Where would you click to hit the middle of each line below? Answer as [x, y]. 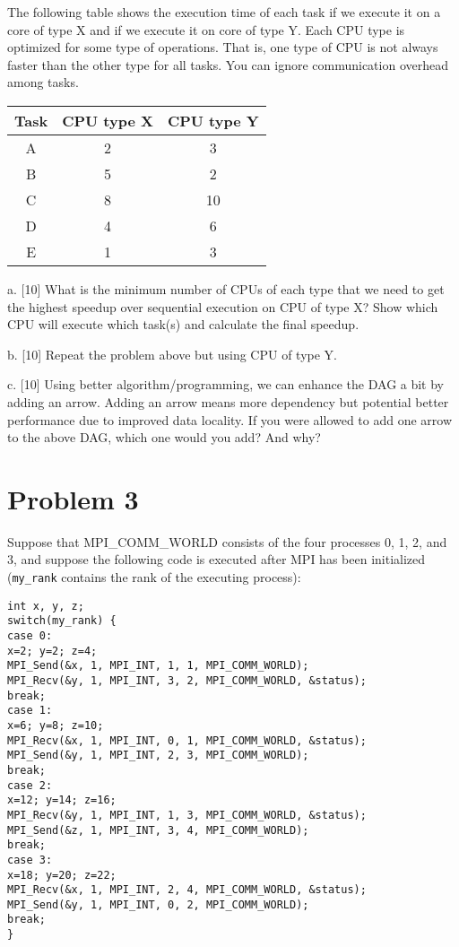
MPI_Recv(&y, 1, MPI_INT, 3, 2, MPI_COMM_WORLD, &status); [187, 680]
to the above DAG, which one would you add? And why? [164, 437]
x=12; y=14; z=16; [62, 800]
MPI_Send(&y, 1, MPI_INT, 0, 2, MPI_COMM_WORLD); [158, 904]
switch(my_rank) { [62, 621]
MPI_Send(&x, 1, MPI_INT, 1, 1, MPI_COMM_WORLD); [158, 666]
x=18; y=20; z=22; [62, 875]
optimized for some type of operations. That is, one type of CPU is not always [223, 47]
